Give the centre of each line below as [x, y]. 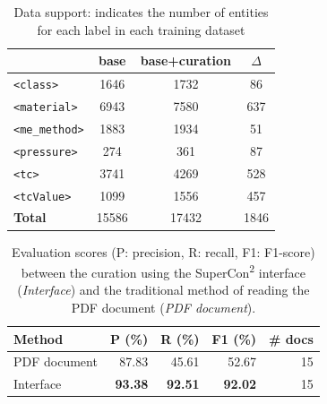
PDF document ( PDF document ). [163, 307]
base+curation [186, 60]
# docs [291, 338]
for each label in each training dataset [141, 29]
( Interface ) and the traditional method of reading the [163, 290]
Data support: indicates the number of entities [141, 12]
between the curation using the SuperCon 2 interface [163, 271]
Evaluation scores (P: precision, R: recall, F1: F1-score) [163, 251]
